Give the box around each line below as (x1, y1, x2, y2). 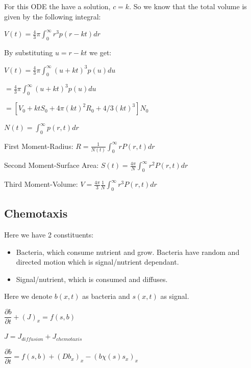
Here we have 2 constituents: (4, 229, 94, 240)
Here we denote (4, 291, 53, 301)
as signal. (160, 291, 189, 301)
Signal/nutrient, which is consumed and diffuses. (16, 273, 168, 284)
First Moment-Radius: (4, 140, 73, 151)
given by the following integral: (4, 11, 101, 21)
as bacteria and (82, 291, 130, 301)
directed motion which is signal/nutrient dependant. (16, 256, 179, 267)
